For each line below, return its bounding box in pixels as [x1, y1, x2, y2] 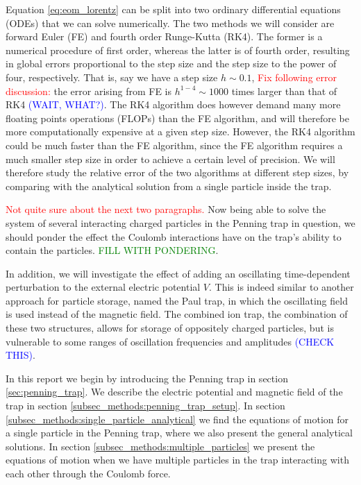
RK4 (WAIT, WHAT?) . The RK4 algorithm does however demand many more [6, 97, 341, 112]
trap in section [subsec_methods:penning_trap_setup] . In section [6, 398, 285, 413]
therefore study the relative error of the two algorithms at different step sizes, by [6, 165, 349, 180]
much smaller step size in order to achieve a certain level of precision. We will [6, 151, 335, 166]
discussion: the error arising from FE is [6, 83, 171, 98]
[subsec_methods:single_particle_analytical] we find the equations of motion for [6, 411, 349, 426]
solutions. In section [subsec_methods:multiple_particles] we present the [6, 439, 315, 453]
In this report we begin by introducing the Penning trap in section [6, 371, 288, 385]
